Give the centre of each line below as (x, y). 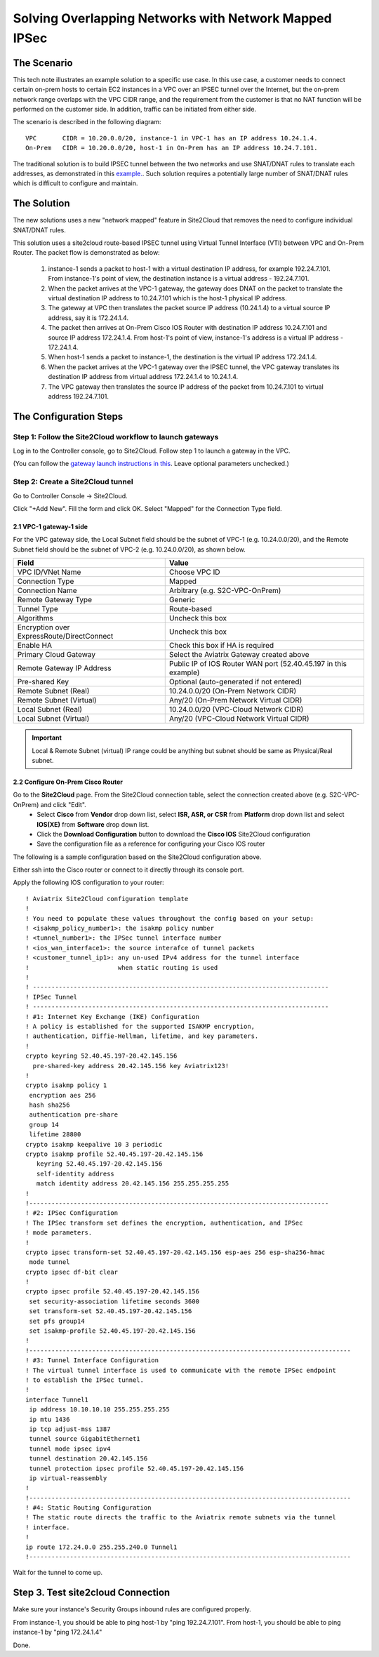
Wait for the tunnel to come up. (58, 1573)
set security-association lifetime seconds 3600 (114, 1301)
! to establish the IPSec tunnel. (85, 1380)
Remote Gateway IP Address (64, 668)
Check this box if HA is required (221, 646)
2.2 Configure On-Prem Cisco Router (68, 782)
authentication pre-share (74, 1115)
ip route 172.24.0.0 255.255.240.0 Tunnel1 (101, 1547)
